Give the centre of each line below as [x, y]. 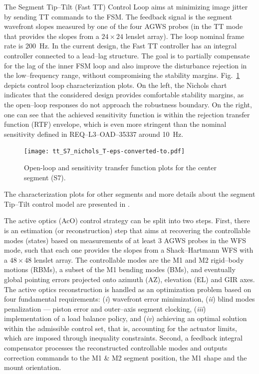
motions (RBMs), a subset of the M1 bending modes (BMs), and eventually [120, 269]
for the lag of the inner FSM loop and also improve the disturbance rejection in [126, 65]
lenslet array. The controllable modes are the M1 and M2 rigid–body [139, 259]
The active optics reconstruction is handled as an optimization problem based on [128, 289]
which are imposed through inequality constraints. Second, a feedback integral [123, 338]
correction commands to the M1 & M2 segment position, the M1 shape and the [126, 357]
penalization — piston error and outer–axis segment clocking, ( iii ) [105, 308]
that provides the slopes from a [52, 36]
